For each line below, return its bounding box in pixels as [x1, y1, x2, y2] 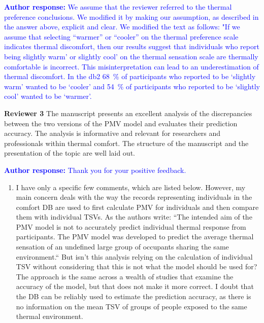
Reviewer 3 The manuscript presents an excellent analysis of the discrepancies [4, 107, 252, 118]
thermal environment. [16, 311, 83, 321]
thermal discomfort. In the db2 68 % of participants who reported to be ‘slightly [4, 71, 256, 82]
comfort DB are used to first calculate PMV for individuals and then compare [16, 201, 259, 212]
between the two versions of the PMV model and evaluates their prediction [4, 118, 238, 128]
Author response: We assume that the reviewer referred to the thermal [4, 2, 232, 12]
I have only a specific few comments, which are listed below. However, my [16, 182, 246, 192]
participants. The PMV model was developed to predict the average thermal [16, 231, 254, 242]
